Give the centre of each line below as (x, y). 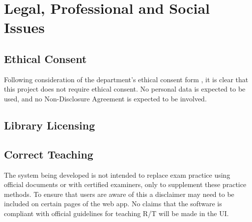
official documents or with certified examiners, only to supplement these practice (125, 184)
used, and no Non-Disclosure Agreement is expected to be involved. (105, 98)
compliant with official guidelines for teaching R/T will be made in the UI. (116, 213)
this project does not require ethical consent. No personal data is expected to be (125, 89)
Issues (24, 27)
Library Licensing (50, 125)
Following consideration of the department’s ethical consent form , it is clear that (126, 79)
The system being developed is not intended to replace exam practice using (117, 174)
